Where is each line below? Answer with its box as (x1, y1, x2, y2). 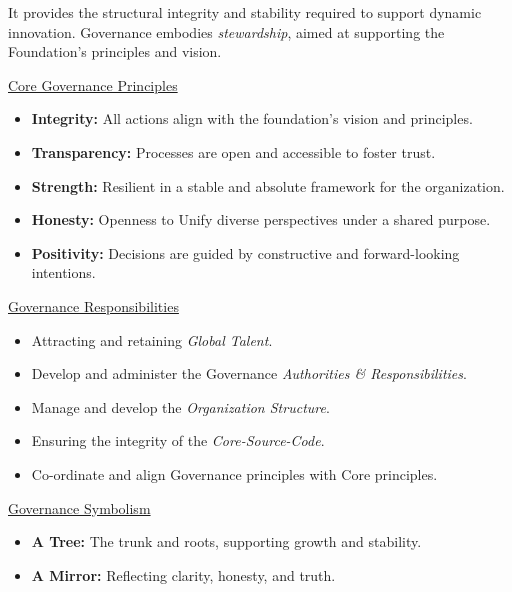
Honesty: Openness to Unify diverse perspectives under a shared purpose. (31, 209, 491, 230)
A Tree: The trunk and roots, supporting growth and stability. (31, 531, 422, 552)
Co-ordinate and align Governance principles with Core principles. (31, 463, 438, 484)
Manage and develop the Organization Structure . (31, 396, 330, 417)
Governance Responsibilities (8, 295, 179, 316)
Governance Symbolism (8, 497, 151, 518)
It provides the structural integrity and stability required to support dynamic (8, 2, 482, 22)
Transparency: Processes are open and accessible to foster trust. (31, 141, 436, 162)
